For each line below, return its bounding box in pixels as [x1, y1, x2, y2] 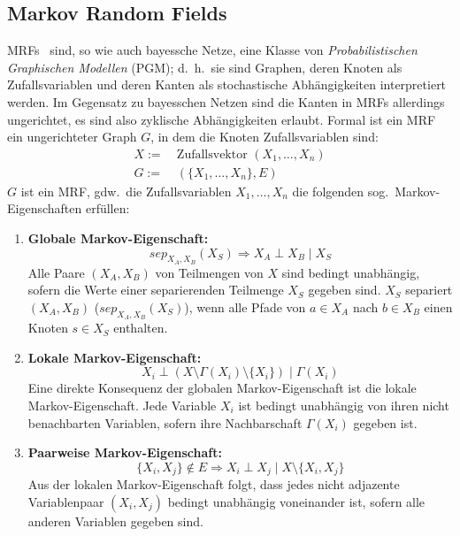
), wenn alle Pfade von [184, 298, 306, 316]
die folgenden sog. [292, 181, 389, 200]
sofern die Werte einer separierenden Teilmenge [27, 280, 284, 299]
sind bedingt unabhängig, [281, 263, 420, 281]
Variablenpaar [27, 492, 104, 510]
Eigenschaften [7, 199, 82, 218]
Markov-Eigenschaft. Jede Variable [27, 395, 217, 414]
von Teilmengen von [155, 263, 264, 281]
